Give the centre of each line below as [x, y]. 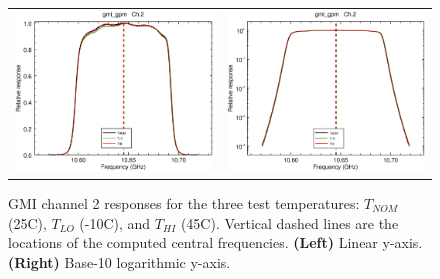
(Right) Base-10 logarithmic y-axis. [119, 261]
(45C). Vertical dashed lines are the [289, 222]
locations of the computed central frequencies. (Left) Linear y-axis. [215, 242]
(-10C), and [115, 222]
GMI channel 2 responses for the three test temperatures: [184, 203]
